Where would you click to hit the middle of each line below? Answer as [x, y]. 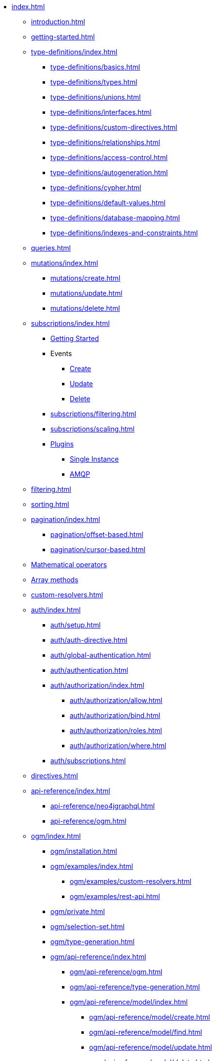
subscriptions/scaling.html [93, 429]
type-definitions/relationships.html [105, 142]
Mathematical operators [69, 565]
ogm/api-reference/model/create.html [150, 1017]
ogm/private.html [78, 911]
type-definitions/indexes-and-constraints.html [124, 233]
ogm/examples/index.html [92, 866]
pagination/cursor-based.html [98, 549]
